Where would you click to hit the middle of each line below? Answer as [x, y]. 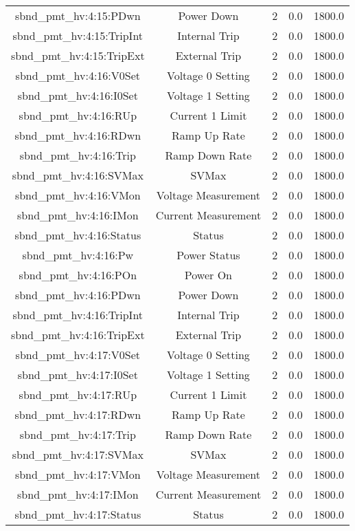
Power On [208, 275]
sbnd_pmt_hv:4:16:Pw [78, 255]
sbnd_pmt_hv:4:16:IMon [78, 215]
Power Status [208, 255]
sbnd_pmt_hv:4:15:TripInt [78, 35]
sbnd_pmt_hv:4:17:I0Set [78, 375]
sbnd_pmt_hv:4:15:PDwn [78, 15]
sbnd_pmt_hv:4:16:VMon [78, 195]
